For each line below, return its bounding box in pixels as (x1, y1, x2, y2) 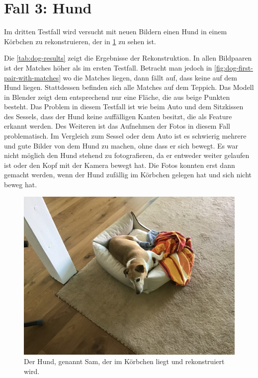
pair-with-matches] (4, 72, 61, 82)
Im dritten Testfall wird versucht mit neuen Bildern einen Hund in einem (4, 26, 227, 37)
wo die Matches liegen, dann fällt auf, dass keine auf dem (63, 72, 237, 82)
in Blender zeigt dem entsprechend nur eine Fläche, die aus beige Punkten (4, 91, 230, 102)
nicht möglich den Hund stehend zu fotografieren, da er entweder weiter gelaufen (4, 150, 250, 160)
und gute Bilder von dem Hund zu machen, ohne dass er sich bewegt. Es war (4, 140, 238, 151)
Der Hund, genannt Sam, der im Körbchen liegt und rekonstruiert (24, 356, 225, 367)
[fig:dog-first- (214, 62, 253, 73)
